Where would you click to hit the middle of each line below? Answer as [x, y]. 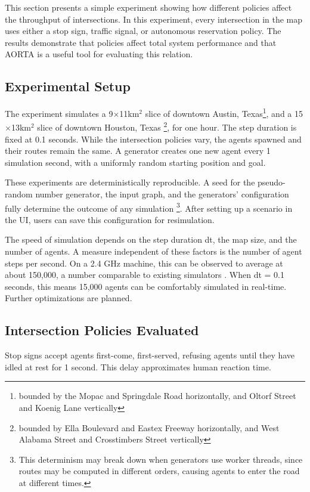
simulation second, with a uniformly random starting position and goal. [135, 162]
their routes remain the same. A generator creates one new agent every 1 [138, 151]
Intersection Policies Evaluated [102, 330]
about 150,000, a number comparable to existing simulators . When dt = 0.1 [145, 275]
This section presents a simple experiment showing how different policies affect [148, 7]
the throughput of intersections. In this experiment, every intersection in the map [154, 19]
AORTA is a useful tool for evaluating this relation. [99, 54]
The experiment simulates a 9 [59, 113]
